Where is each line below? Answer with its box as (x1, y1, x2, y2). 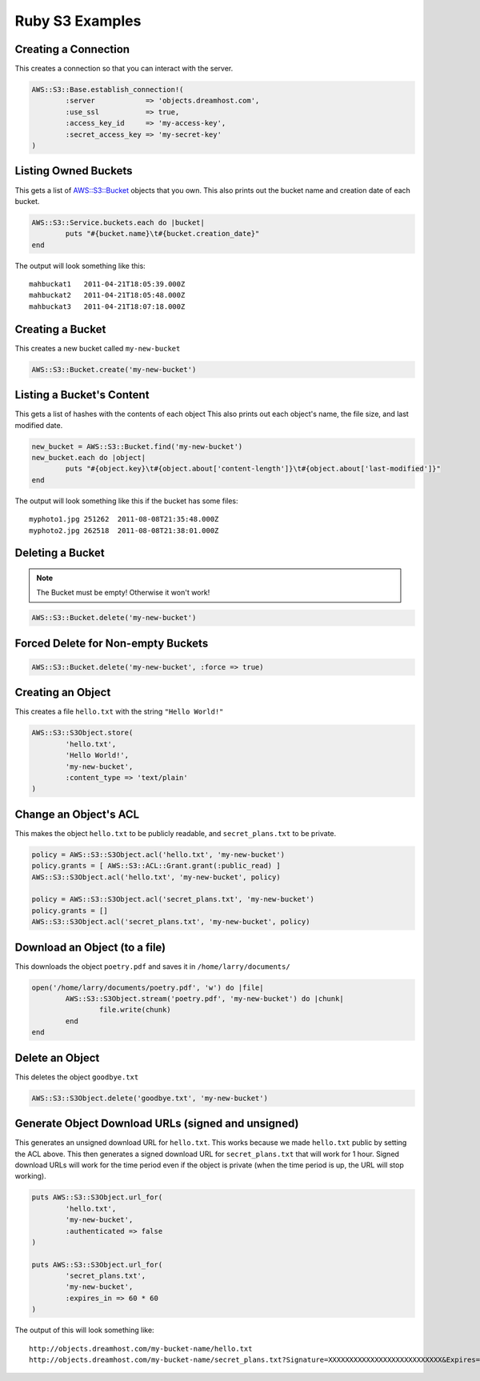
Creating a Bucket (14, 322, 106, 336)
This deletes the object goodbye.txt (14, 1072, 139, 1082)
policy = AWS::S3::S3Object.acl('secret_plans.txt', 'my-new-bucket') (31, 895, 315, 904)
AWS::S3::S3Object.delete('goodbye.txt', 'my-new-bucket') (31, 1093, 268, 1103)
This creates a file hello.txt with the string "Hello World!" (14, 707, 224, 716)
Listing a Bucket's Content (14, 388, 150, 402)
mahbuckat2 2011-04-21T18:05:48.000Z (29, 290, 186, 300)
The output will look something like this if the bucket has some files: (14, 496, 239, 506)
